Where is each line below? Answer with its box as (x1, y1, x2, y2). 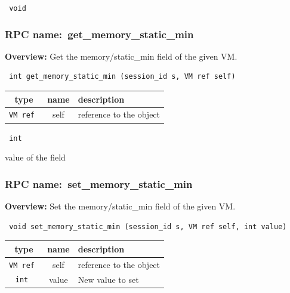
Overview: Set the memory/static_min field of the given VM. (5, 200, 236, 212)
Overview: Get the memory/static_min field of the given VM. (5, 50, 237, 62)
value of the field (5, 151, 66, 164)
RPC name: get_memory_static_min (5, 26, 194, 41)
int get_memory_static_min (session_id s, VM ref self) (9, 72, 236, 81)
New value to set (78, 273, 139, 285)
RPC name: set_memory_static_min (5, 176, 193, 191)
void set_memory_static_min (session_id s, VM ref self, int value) (9, 222, 287, 231)
